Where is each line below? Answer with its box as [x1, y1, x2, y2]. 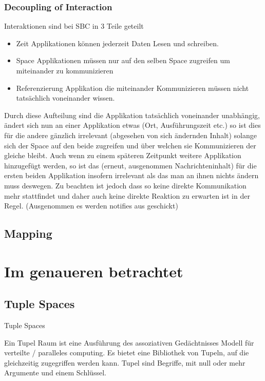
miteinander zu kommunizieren [16, 65, 113, 75]
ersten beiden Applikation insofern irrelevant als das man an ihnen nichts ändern [4, 170, 259, 181]
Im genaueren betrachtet [4, 260, 183, 281]
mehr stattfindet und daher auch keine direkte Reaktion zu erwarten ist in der [4, 190, 250, 201]
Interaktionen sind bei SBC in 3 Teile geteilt [4, 21, 144, 31]
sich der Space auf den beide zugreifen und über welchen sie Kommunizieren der [4, 140, 256, 150]
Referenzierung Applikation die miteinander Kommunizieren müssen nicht [16, 82, 249, 93]
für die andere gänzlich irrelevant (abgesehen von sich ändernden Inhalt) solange [4, 129, 257, 140]
